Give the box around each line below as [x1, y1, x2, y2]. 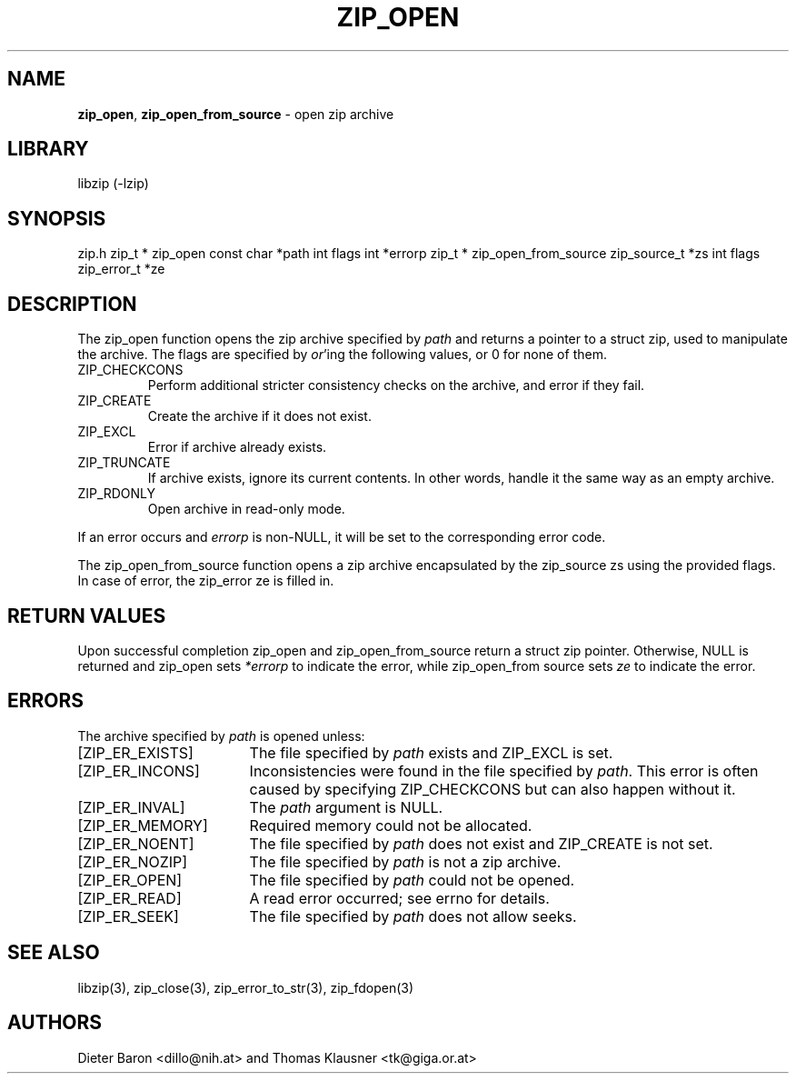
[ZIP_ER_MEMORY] [77, 816, 208, 835]
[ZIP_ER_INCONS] [77, 761, 200, 780]
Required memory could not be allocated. [249, 816, 532, 835]
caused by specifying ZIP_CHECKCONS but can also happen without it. [249, 779, 736, 798]
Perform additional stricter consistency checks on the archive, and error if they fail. [147, 377, 645, 394]
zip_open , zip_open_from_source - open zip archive [77, 105, 394, 122]
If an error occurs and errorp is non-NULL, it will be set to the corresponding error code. [77, 529, 606, 546]
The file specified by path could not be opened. [249, 870, 575, 889]
